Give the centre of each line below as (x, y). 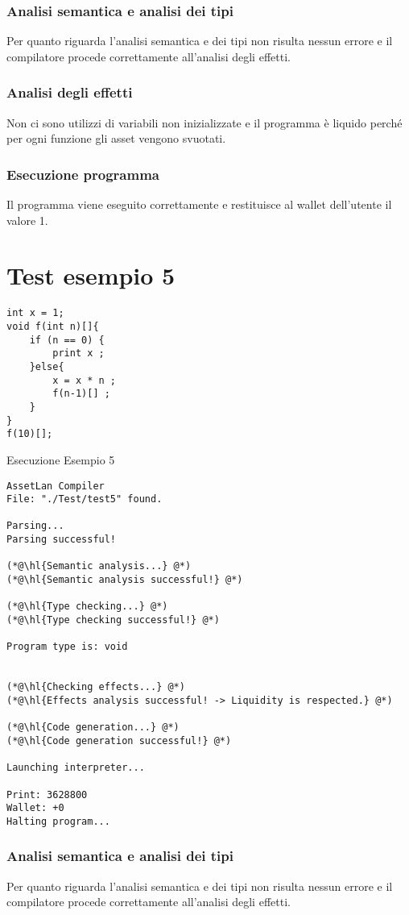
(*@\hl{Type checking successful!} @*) (113, 620)
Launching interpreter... (76, 768)
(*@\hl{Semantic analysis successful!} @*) (125, 580)
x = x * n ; (85, 380)
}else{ (47, 366)
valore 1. (27, 220)
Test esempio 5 (91, 275)
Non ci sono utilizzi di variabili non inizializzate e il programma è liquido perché (204, 122)
